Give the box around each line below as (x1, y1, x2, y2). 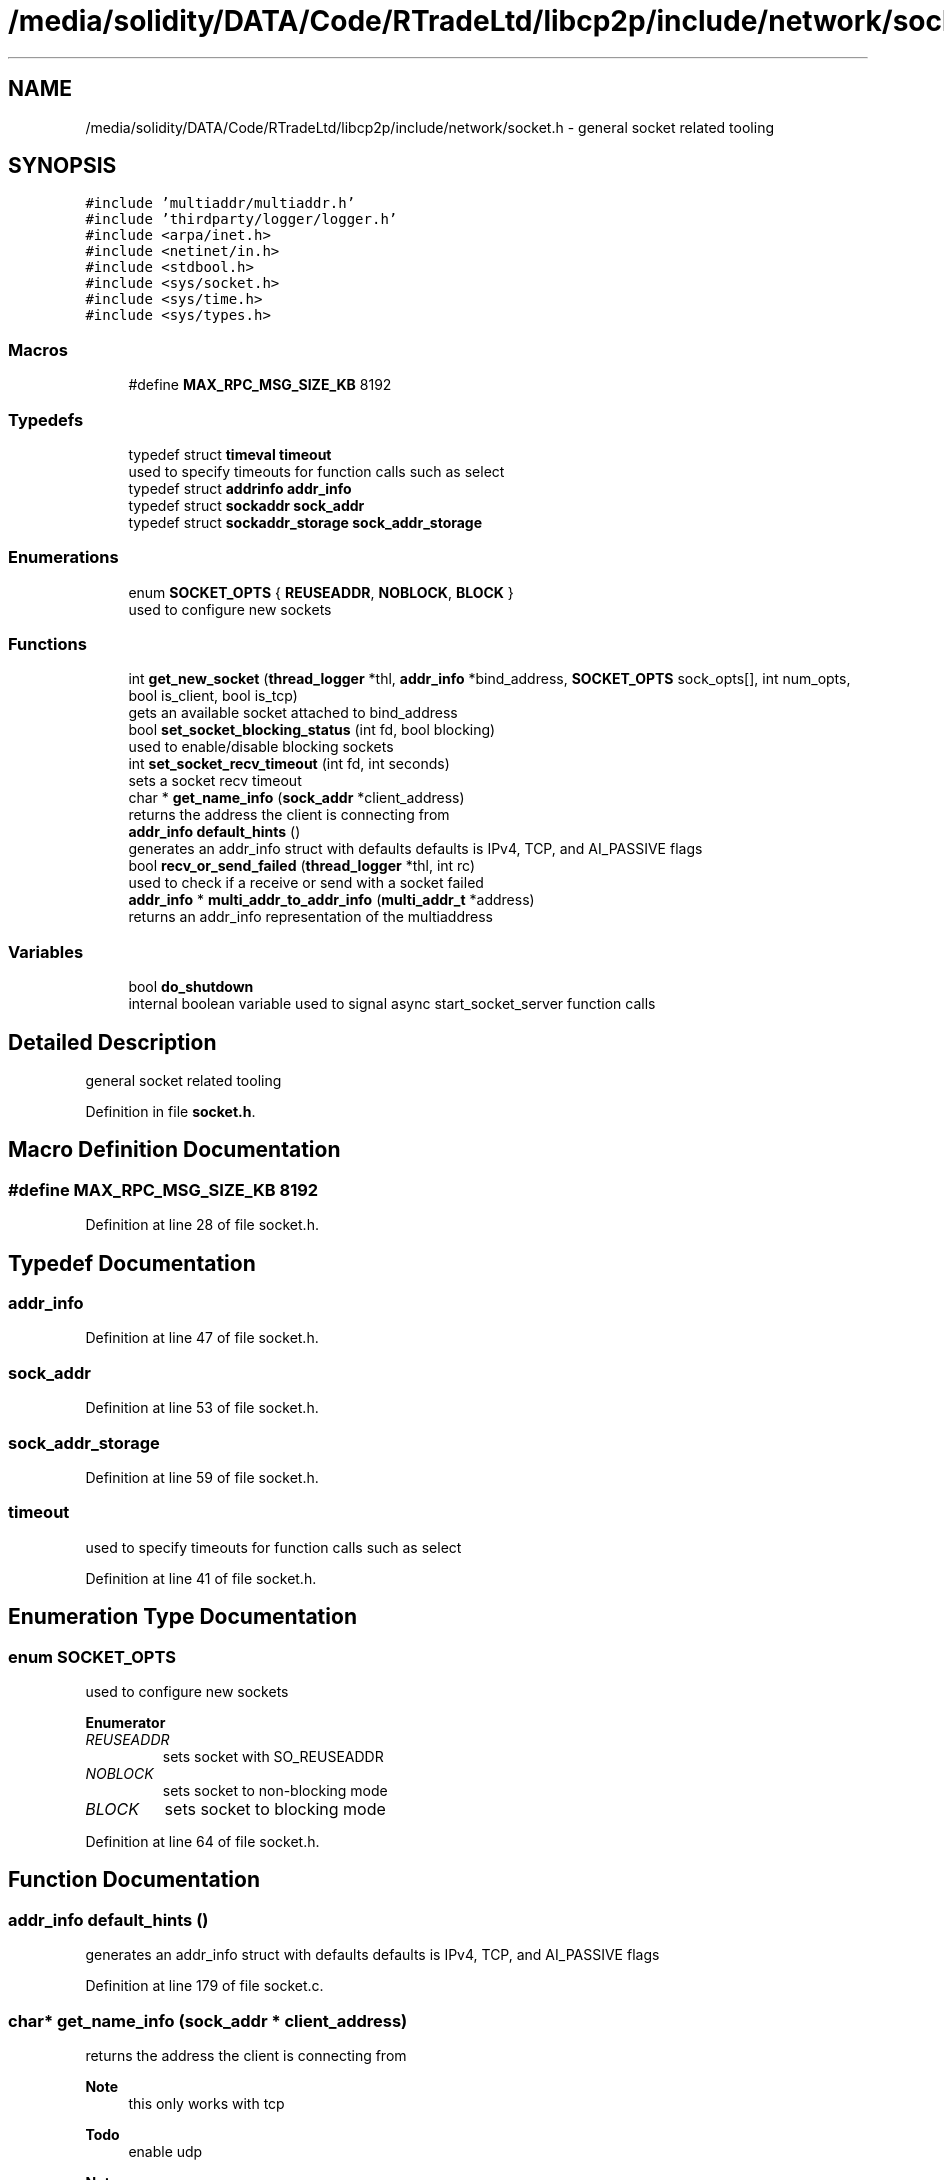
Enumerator (85, 1713, 166, 1731)
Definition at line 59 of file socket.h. (85, 1468, 319, 1486)
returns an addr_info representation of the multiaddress (128, 908, 493, 926)
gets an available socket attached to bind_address (128, 704, 458, 722)
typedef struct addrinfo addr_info (128, 479, 352, 497)
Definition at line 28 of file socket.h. (85, 1216, 319, 1234)
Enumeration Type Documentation (8, 1604, 357, 1630)
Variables (8, 941, 84, 962)
